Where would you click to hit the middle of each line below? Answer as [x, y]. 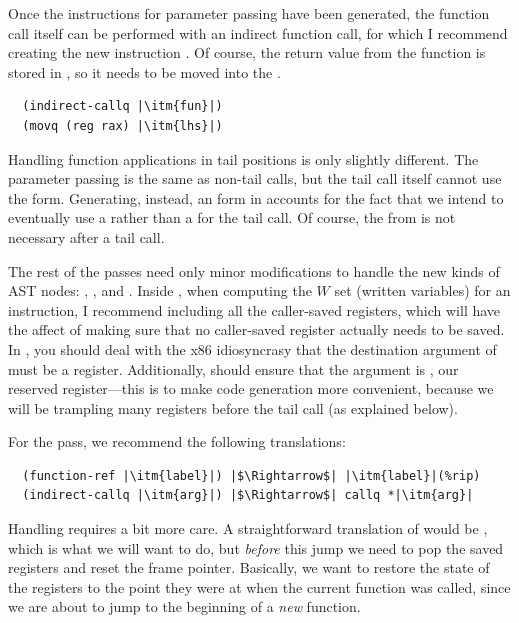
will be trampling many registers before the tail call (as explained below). [233, 407]
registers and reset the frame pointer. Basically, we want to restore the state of [249, 567]
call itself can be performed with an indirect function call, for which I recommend [258, 32]
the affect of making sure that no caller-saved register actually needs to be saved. [256, 329]
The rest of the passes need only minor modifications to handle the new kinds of [254, 270]
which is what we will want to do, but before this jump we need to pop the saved [256, 547]
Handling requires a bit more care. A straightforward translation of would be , [248, 528]
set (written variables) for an [422, 290]
